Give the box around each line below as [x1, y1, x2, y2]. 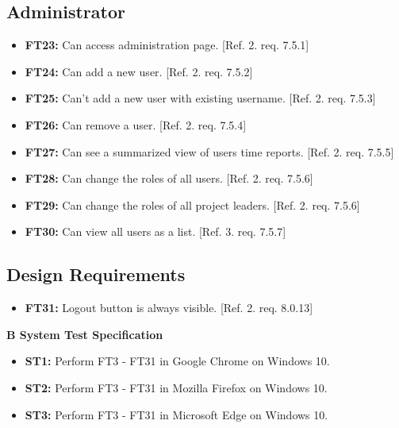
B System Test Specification [6, 326, 163, 342]
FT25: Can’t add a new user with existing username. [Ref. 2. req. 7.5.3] [25, 90, 376, 106]
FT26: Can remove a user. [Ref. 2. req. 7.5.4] [25, 116, 247, 133]
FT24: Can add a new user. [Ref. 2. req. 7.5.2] [25, 63, 253, 79]
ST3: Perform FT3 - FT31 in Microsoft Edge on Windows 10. [25, 406, 328, 422]
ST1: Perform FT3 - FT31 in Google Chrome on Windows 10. [25, 353, 330, 369]
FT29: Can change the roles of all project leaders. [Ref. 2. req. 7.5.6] [25, 196, 360, 213]
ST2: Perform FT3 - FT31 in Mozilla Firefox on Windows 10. [25, 379, 328, 395]
